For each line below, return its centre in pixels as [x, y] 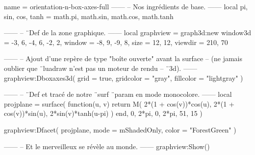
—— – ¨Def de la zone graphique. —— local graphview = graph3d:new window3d [127, 33]
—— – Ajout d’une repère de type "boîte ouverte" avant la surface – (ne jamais [123, 58]
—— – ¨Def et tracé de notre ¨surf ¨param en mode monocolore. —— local [118, 94]
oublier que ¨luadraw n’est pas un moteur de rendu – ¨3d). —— [101, 68]
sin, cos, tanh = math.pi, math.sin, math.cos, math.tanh [89, 16]
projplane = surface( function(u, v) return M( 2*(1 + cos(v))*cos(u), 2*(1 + [119, 103]
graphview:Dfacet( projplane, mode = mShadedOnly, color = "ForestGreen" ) [120, 129]
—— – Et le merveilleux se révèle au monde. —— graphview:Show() [107, 146]
